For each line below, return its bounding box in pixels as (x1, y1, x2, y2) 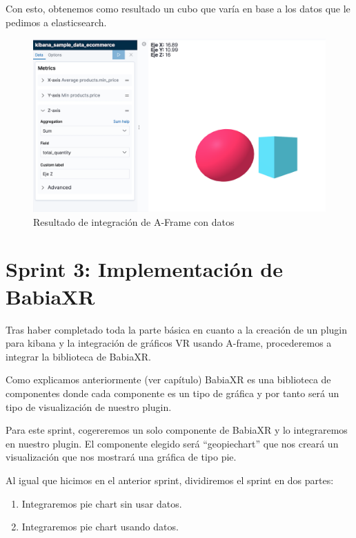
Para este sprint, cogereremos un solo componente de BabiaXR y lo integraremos (6, 423, 348, 437)
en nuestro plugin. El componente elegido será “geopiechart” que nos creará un (6, 436, 339, 450)
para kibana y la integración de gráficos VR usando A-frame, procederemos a (6, 336, 332, 350)
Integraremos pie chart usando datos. (21, 519, 179, 534)
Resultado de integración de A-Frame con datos (33, 214, 235, 229)
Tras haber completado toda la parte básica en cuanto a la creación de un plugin (6, 322, 347, 336)
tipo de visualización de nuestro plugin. (6, 399, 172, 414)
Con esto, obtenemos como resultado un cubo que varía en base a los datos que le (6, 1, 350, 15)
